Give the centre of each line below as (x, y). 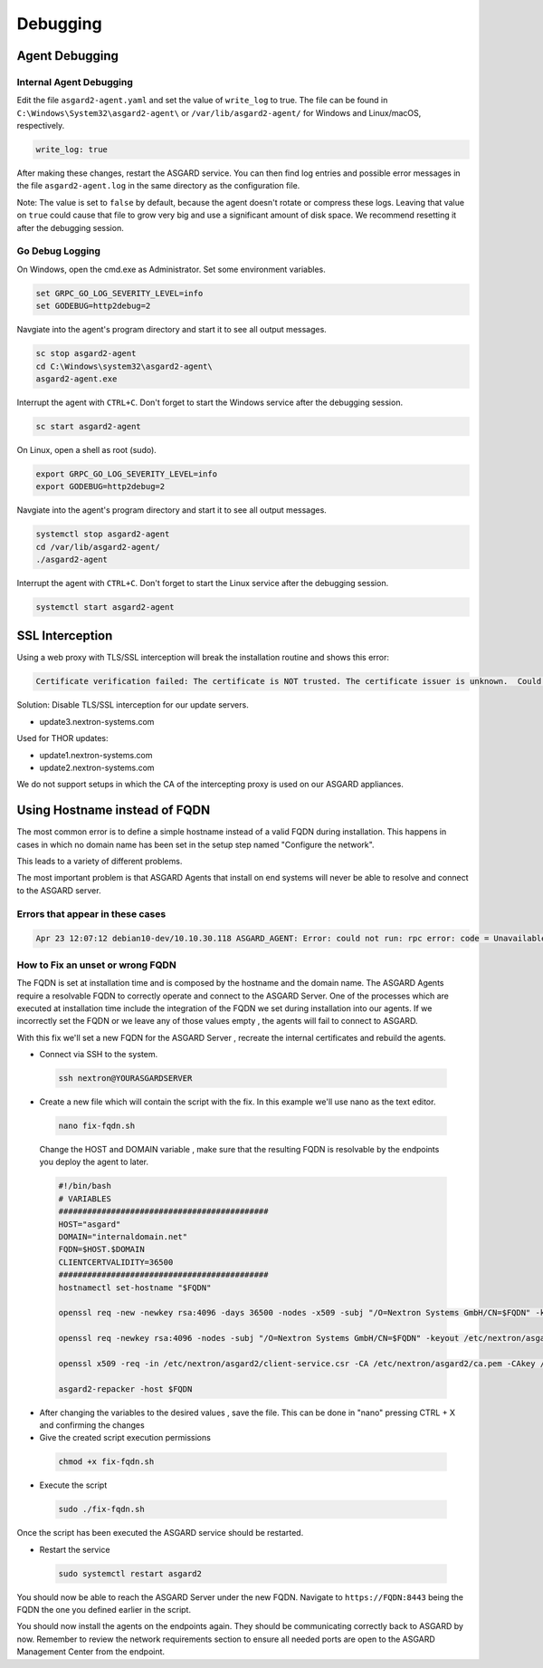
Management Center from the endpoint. (91, 1652)
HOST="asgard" (90, 1224)
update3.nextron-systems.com (97, 721)
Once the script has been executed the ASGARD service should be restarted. (160, 1533)
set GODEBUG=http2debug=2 (93, 306)
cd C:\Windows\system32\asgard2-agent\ (124, 366)
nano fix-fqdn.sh (97, 1126)
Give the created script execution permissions (125, 1438)
